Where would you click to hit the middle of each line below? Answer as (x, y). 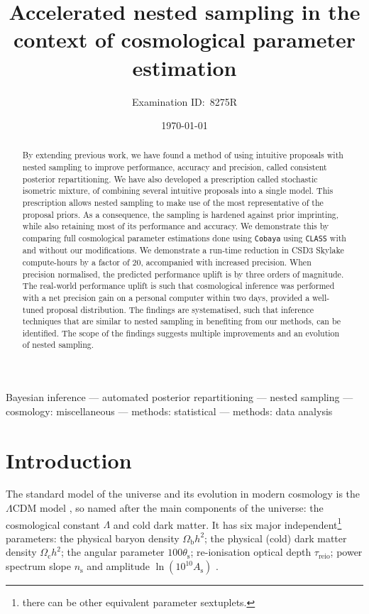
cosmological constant (53, 524)
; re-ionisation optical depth (251, 552)
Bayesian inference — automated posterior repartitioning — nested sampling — (180, 397)
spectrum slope (38, 566)
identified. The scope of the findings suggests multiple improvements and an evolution (181, 333)
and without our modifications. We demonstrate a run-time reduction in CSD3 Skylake (183, 250)
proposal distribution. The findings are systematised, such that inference (180, 309)
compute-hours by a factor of (76, 262)
